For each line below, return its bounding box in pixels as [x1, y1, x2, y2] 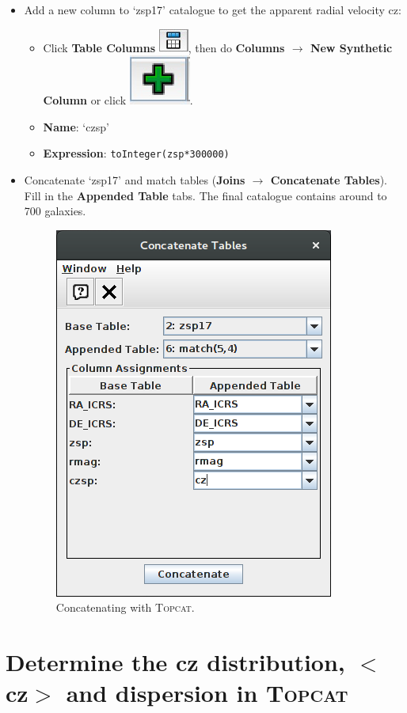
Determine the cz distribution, [6, 646, 345, 678]
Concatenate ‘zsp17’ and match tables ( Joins [24, 172, 245, 188]
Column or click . [43, 92, 193, 108]
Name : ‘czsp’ [43, 118, 109, 135]
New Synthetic [310, 39, 393, 55]
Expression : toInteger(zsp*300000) [43, 145, 230, 161]
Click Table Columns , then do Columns [43, 39, 285, 55]
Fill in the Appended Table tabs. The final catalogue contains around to [24, 187, 387, 203]
